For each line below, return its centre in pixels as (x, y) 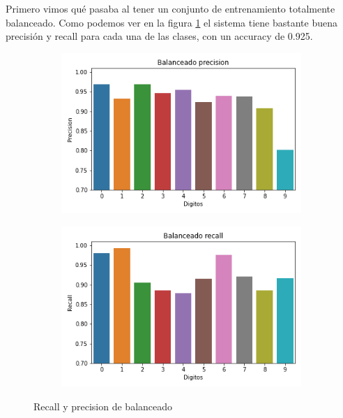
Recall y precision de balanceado (103, 406)
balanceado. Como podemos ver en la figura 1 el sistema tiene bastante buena (171, 22)
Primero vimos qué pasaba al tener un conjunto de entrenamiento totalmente (170, 8)
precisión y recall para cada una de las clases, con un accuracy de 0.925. (159, 36)
